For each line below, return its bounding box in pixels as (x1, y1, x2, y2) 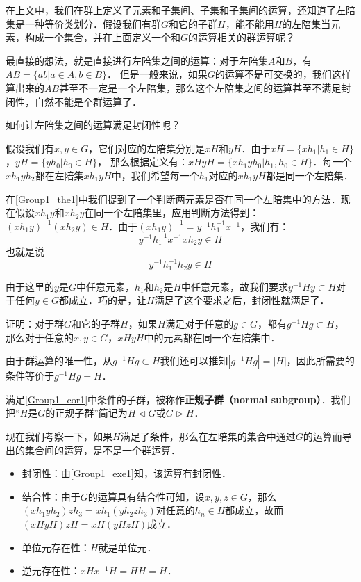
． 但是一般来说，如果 (107, 67, 208, 81)
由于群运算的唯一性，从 (6, 353, 112, 368)
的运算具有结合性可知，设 (87, 489, 205, 503)
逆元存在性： (22, 563, 81, 578)
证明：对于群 (6, 316, 64, 330)
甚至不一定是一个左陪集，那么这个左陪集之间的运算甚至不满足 (59, 80, 342, 95)
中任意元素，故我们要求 (181, 279, 289, 293)
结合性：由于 (22, 489, 81, 503)
